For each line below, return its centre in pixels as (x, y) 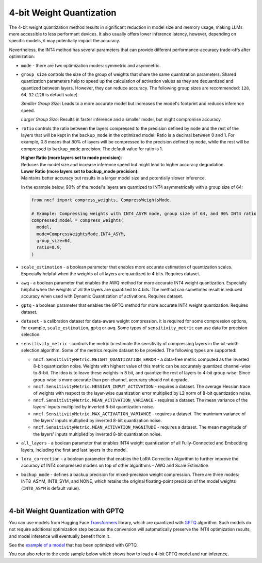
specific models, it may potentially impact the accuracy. (65, 41)
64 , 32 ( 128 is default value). (50, 95)
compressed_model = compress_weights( (77, 220)
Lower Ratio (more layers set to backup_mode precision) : (80, 171)
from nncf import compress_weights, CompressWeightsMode (100, 200)
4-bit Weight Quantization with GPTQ (66, 511)
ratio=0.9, (49, 247)
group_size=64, (55, 241)
